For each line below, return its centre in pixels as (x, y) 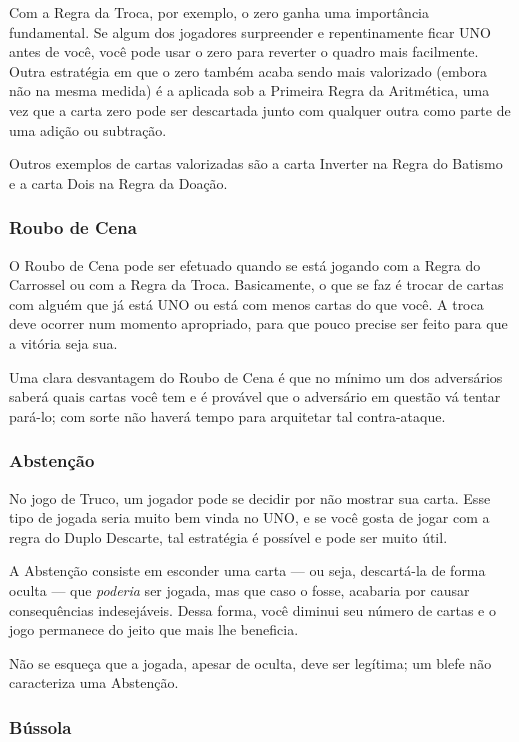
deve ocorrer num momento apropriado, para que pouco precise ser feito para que (258, 323)
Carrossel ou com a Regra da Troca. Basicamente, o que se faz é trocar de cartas (256, 284)
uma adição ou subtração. (88, 129)
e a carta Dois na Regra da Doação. (118, 182)
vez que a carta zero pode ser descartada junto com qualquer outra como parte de (260, 109)
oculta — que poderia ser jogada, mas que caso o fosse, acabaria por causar (239, 589)
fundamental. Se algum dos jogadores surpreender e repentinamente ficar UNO (250, 31)
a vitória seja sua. (63, 342)
